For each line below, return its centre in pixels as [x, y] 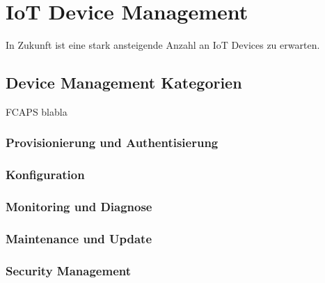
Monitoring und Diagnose [79, 207]
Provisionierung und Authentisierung [112, 143]
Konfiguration [45, 175]
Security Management [69, 270]
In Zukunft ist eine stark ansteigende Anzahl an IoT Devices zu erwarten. [163, 45]
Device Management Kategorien [124, 83]
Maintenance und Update [79, 238]
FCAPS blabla [37, 111]
